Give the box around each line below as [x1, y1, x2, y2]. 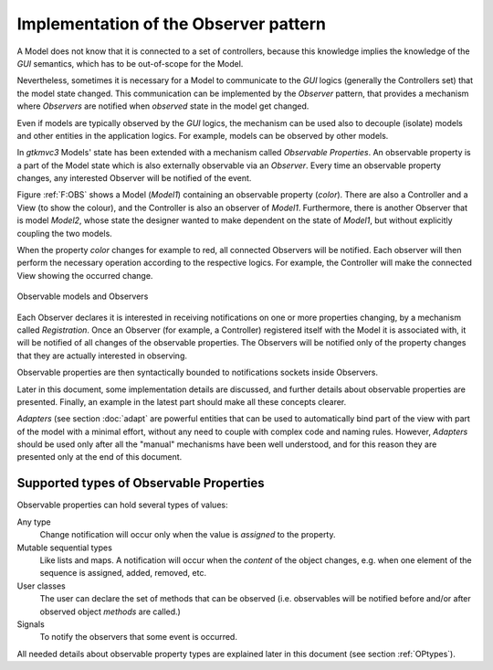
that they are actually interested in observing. [16, 350, 187, 361]
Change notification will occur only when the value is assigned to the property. [39, 529, 337, 540]
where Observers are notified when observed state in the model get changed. [16, 101, 309, 112]
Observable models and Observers [16, 291, 149, 302]
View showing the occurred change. [16, 270, 153, 281]
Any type [16, 516, 51, 527]
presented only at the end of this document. [16, 452, 183, 463]
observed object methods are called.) [39, 606, 182, 617]
